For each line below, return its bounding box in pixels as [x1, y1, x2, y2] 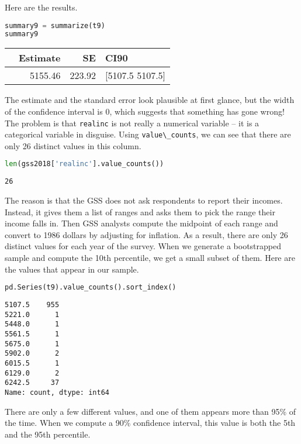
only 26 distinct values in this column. [5, 139, 141, 152]
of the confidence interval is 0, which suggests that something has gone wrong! [5, 105, 285, 117]
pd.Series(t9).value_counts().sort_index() [5, 283, 177, 292]
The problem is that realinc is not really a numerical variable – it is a [5, 116, 260, 129]
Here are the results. [5, 1, 78, 13]
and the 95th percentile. [5, 428, 91, 440]
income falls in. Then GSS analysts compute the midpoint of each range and [5, 217, 278, 229]
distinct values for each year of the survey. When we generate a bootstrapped [5, 240, 281, 252]
